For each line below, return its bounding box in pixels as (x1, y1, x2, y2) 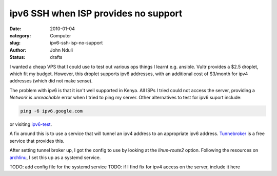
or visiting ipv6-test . (9, 121, 52, 127)
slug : (9, 40, 21, 46)
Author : (9, 47, 27, 53)
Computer (50, 32, 71, 38)
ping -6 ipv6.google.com (20, 108, 83, 114)
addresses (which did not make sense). (9, 78, 93, 84)
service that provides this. (9, 138, 65, 144)
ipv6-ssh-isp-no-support (50, 40, 103, 46)
